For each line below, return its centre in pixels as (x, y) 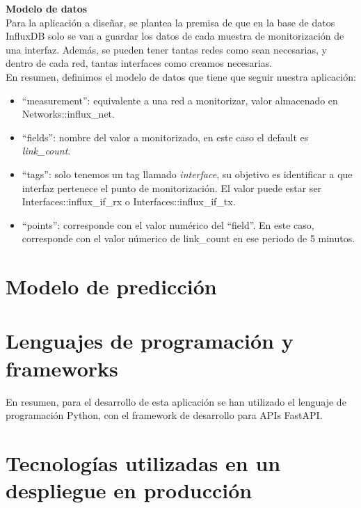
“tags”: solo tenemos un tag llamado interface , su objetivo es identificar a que (187, 174)
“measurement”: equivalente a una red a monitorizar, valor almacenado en (180, 100)
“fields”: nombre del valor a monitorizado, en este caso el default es (165, 137)
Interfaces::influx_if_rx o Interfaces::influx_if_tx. (129, 201)
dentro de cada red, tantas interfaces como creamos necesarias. (139, 63)
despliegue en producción (129, 490)
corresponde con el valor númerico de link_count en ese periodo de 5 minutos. (188, 238)
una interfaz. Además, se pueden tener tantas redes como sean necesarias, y (166, 49)
